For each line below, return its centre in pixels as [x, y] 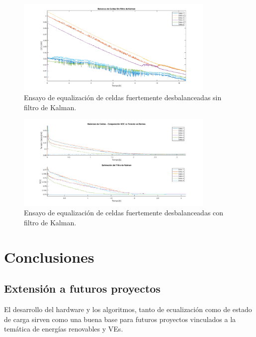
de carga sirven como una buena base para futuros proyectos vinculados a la [120, 319]
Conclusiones [49, 256]
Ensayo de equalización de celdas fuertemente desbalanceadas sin [123, 97]
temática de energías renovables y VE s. [64, 329]
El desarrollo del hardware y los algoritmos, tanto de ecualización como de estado [128, 309]
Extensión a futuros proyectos [82, 288]
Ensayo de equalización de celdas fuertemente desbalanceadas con [124, 213]
